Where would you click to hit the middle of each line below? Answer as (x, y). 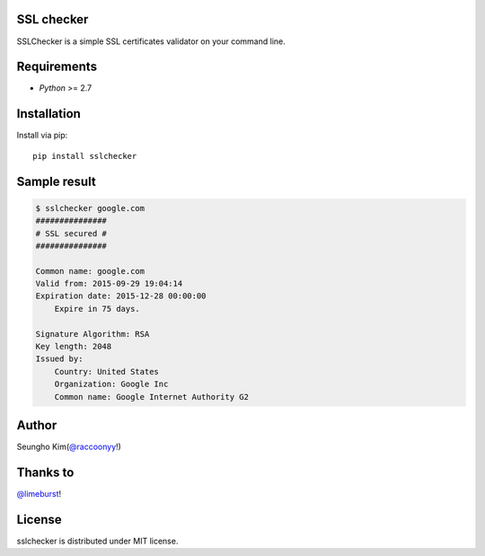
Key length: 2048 (74, 347)
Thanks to (45, 472)
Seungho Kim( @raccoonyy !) (69, 447)
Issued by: (59, 359)
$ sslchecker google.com (90, 208)
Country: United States (106, 371)
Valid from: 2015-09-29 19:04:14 (109, 284)
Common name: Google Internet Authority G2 (151, 397)
